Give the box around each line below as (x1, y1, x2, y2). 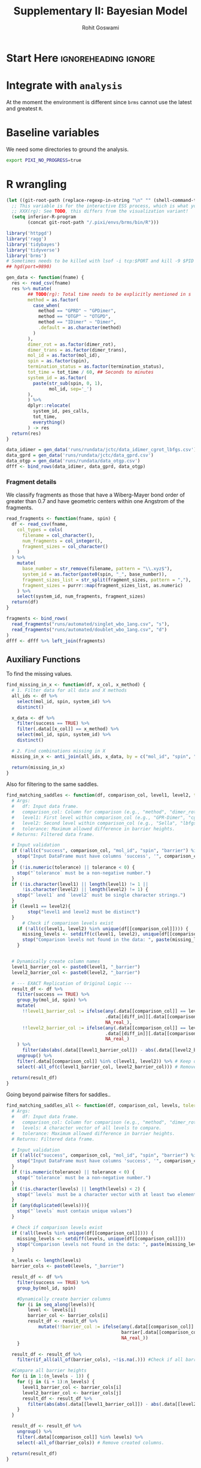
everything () (32, 419, 66, 425)
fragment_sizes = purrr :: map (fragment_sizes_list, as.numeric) (22, 582, 184, 588)
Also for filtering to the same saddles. (6, 780, 99, 788)
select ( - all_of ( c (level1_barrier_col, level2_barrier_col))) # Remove (17, 1064, 197, 1070)
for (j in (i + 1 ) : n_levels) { (17, 1379, 95, 1385)
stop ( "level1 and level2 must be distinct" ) (28, 909, 141, 915)
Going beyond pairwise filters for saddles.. (6, 1091, 111, 1098)
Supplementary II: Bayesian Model (13, 4, 188, 18)
